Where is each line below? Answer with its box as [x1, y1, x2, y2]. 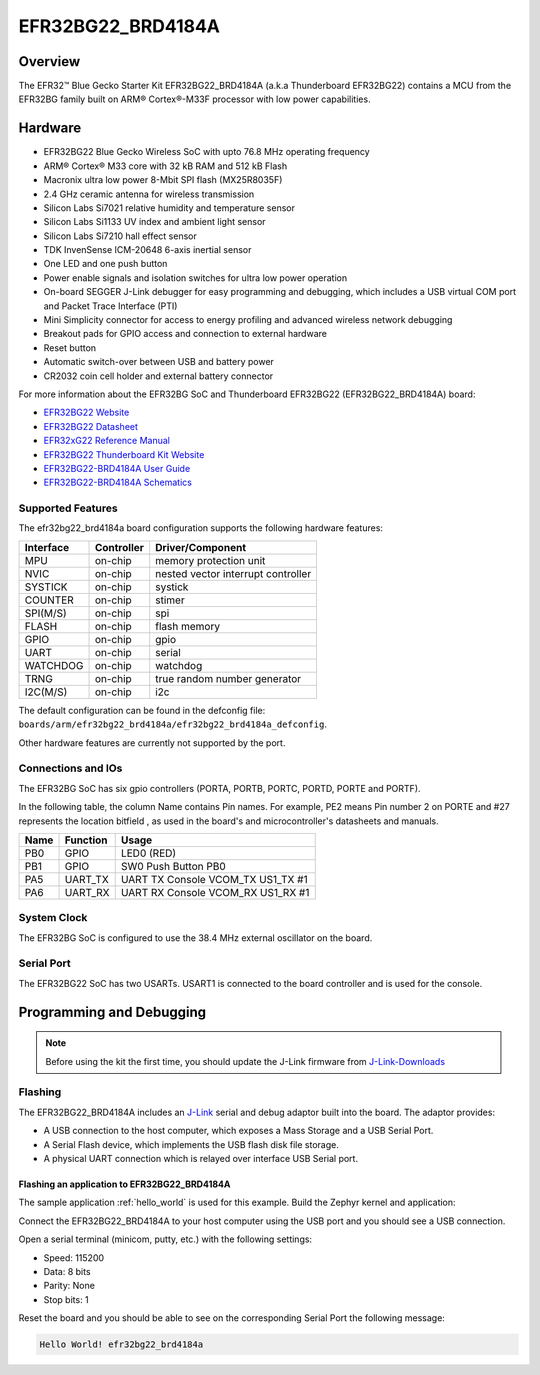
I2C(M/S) [24, 685, 68, 699]
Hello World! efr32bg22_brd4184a [39, 1339, 204, 1350]
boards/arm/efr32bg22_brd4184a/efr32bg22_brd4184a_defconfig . [18, 718, 327, 730]
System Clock [18, 911, 88, 925]
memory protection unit [155, 553, 266, 567]
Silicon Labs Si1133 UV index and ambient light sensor [43, 216, 266, 228]
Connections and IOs [18, 761, 123, 775]
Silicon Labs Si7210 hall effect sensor [43, 230, 197, 242]
